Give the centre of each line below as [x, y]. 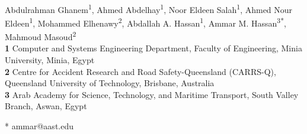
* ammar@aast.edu [39, 125]
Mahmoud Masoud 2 [41, 36]
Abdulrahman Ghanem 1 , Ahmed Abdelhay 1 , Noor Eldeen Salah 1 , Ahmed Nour [149, 8]
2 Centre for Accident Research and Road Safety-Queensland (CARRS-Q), [140, 71]
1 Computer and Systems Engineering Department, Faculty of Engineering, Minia [153, 48]
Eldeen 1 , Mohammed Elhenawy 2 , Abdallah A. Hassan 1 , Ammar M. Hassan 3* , [145, 22]
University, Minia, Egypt [50, 59]
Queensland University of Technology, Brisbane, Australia [110, 83]
